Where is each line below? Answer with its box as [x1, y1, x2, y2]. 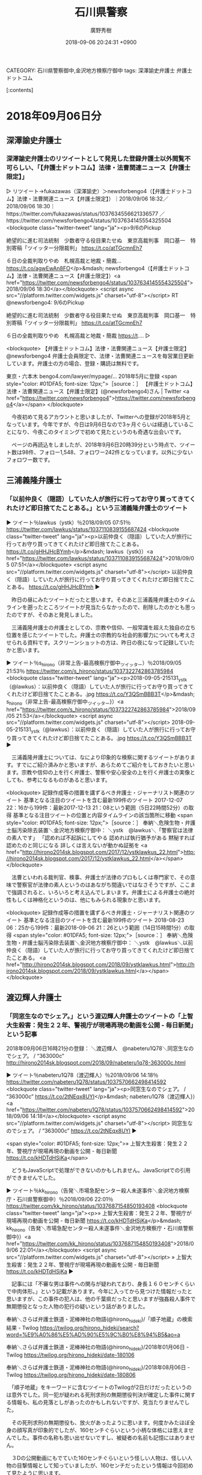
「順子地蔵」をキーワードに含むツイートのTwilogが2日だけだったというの [11, 1384, 192, 1391]
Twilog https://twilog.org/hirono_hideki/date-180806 [6, 1371, 136, 1379]
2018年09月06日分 [6, 110, 102, 123]
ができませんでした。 [6, 1174, 59, 1181]
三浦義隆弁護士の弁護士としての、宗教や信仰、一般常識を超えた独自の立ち [11, 623, 196, 631]
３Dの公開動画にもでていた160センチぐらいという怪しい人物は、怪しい [11, 1455, 188, 1462]
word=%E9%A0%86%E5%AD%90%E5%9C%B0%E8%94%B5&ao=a [6, 1331, 180, 1338]
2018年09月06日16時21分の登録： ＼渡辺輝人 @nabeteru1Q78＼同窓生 [6, 1045, 183, 1052]
